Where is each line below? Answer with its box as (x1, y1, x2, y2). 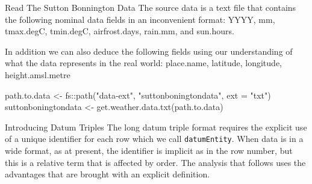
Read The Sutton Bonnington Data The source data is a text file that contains (5, 1, 296, 13)
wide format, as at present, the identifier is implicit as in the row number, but (5, 144, 293, 156)
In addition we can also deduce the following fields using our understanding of (5, 44, 293, 57)
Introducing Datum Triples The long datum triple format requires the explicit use (5, 120, 307, 133)
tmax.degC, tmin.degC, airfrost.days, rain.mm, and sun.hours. (5, 25, 234, 37)
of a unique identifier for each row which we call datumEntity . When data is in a (5, 132, 304, 145)
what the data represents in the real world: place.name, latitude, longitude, (5, 57, 282, 69)
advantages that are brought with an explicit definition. (5, 168, 210, 180)
